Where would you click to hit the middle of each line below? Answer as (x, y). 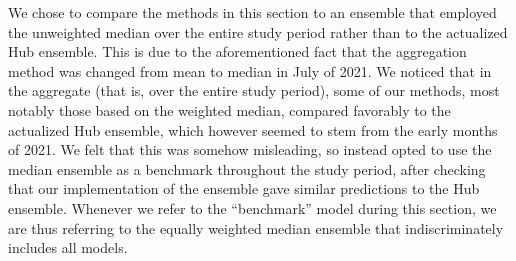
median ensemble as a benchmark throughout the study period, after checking (247, 168)
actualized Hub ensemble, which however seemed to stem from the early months (253, 129)
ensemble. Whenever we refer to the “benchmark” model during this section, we (252, 207)
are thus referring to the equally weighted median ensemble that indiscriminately (256, 227)
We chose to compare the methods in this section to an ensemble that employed (252, 12)
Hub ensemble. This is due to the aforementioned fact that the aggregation (237, 51)
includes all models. (68, 247)
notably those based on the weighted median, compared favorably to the (229, 109)
